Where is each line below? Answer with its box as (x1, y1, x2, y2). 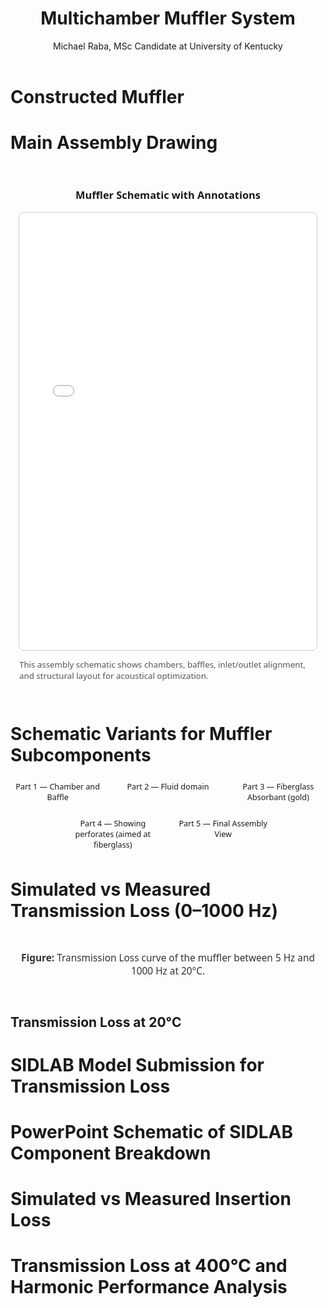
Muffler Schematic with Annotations (75, 187, 261, 202)
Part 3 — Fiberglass (242, 781, 315, 792)
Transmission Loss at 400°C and (10, 1255, 288, 1277)
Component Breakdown (10, 1142, 212, 1164)
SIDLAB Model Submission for (10, 1053, 265, 1076)
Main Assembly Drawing (10, 132, 218, 154)
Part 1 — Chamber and (15, 781, 100, 792)
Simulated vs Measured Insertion (10, 1188, 292, 1211)
